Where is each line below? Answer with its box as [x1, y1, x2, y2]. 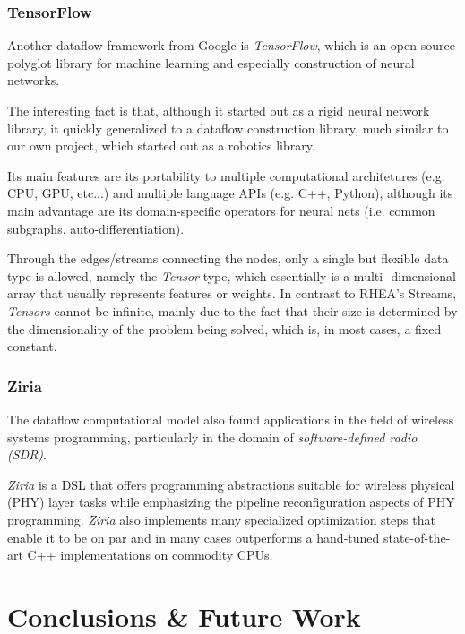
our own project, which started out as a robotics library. [7, 136, 315, 155]
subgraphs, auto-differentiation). [7, 218, 185, 237]
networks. [7, 71, 60, 90]
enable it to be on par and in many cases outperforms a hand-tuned [7, 527, 380, 546]
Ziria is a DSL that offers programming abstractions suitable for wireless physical [7, 475, 455, 493]
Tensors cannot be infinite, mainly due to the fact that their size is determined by [7, 301, 458, 320]
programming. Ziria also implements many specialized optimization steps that [7, 510, 435, 528]
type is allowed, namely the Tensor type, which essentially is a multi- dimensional [7, 266, 456, 285]
